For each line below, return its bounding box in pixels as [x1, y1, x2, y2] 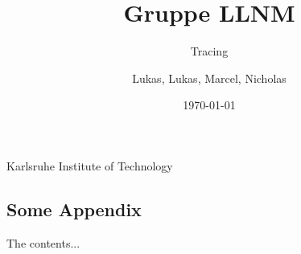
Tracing [190, 43, 229, 59]
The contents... [6, 234, 80, 251]
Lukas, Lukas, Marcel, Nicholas [132, 69, 287, 86]
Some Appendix [6, 196, 142, 221]
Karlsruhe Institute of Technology [6, 157, 173, 174]
